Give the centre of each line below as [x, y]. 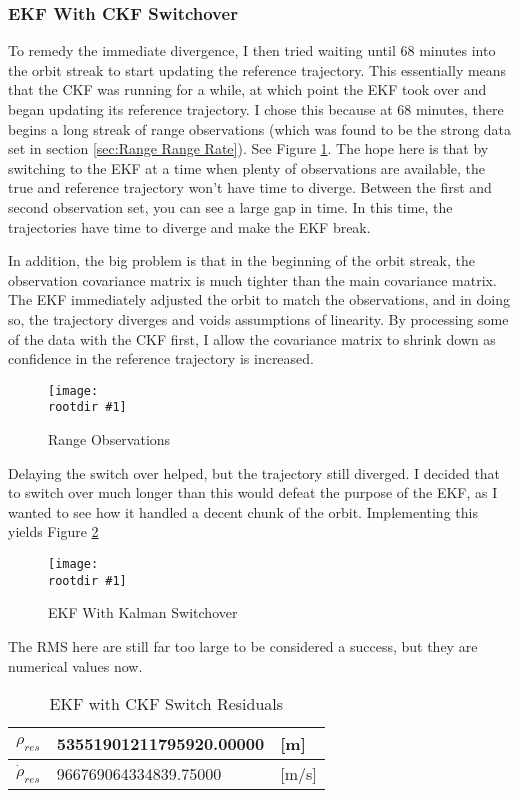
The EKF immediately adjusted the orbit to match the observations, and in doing [259, 299]
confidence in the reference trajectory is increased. [161, 358]
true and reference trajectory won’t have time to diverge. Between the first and [250, 187]
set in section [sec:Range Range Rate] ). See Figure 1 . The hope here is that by [248, 148]
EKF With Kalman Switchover [143, 612]
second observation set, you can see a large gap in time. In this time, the [230, 206]
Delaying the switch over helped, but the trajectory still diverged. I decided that [254, 472]
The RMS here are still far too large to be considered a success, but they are [243, 645]
